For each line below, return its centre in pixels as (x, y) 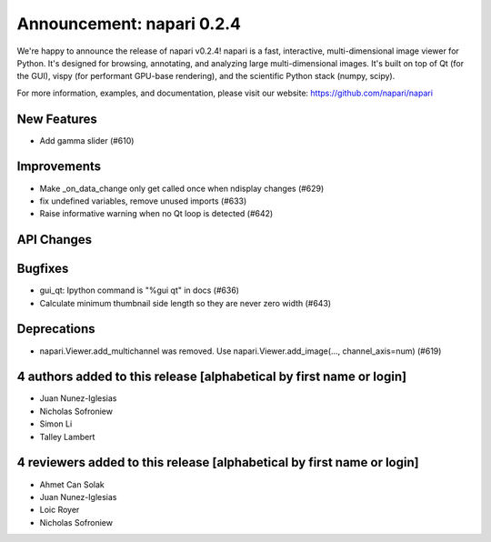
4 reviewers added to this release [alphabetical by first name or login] (218, 462)
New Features (57, 119)
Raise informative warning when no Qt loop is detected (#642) (156, 214)
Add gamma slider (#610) (87, 140)
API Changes (55, 240)
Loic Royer (60, 510)
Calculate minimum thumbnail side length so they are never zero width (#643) (185, 303)
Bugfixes (43, 269)
